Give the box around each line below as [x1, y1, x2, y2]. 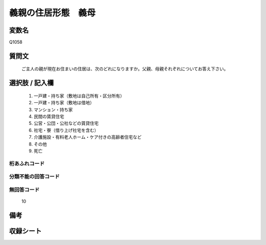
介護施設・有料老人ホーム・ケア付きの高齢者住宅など [33, 134, 142, 140]
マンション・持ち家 [33, 106, 73, 113]
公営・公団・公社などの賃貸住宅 [33, 121, 99, 126]
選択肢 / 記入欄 [9, 79, 54, 87]
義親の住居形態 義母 [9, 7, 96, 18]
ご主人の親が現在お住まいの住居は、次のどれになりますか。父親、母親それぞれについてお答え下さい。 [21, 66, 229, 72]
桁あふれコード [9, 160, 45, 167]
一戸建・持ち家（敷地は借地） [33, 100, 95, 106]
